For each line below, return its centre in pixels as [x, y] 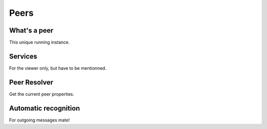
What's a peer [31, 30]
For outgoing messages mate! [40, 120]
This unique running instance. [40, 43]
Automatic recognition [44, 108]
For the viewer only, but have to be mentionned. [58, 68]
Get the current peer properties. [42, 94]
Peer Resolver [31, 82]
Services [23, 56]
